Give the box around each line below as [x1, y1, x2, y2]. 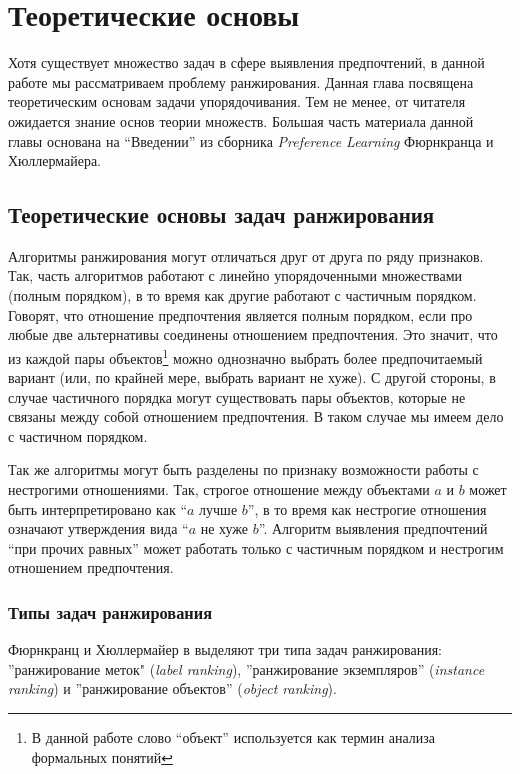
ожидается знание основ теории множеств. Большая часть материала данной [8, 110, 474, 131]
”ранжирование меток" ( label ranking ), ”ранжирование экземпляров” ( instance [8, 658, 485, 679]
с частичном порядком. [8, 425, 148, 446]
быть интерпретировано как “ [8, 498, 187, 519]
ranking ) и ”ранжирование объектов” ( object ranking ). [8, 678, 337, 699]
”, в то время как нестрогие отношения [247, 498, 487, 519]
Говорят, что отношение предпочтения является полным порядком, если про [8, 304, 473, 325]
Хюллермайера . [8, 150, 101, 171]
